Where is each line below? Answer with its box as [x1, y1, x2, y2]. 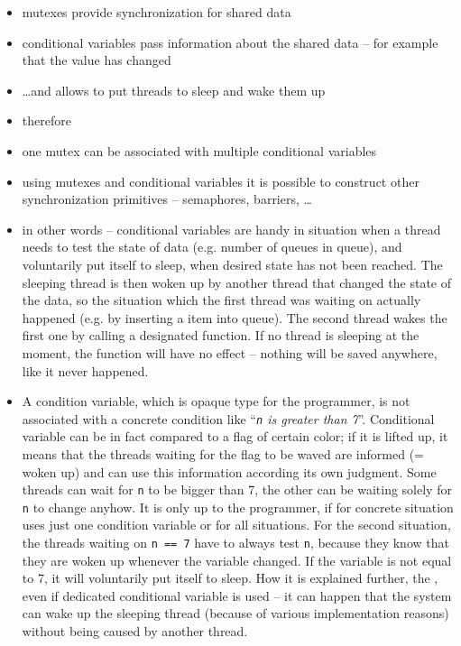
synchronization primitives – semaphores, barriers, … [22, 189, 312, 208]
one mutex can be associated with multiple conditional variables [22, 141, 377, 160]
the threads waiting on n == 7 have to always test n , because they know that [22, 533, 449, 552]
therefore [22, 111, 71, 130]
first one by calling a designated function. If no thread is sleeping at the [22, 326, 420, 345]
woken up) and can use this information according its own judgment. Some [22, 462, 437, 481]
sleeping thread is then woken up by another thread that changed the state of [22, 272, 451, 291]
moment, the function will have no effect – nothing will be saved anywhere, [22, 343, 438, 362]
